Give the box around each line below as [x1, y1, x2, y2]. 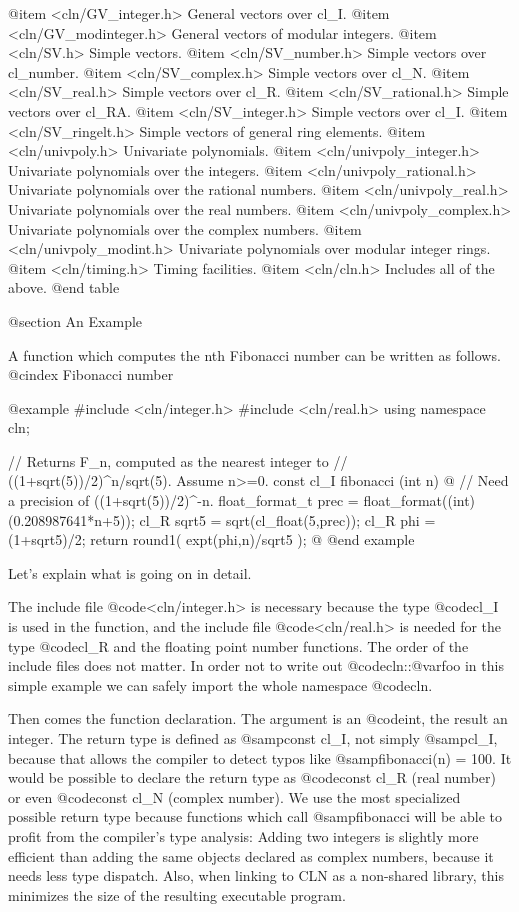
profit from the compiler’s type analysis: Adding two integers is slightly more [8, 825, 479, 846]
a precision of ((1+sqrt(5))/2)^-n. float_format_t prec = [8, 490, 359, 511]
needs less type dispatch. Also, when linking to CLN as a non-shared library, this [8, 865, 504, 886]
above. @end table [8, 277, 120, 298]
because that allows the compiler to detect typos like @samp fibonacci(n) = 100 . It [8, 747, 512, 768]
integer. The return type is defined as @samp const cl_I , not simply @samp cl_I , [8, 728, 498, 748]
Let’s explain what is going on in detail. [8, 562, 252, 583]
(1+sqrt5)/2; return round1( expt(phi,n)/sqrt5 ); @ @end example [8, 529, 415, 550]
